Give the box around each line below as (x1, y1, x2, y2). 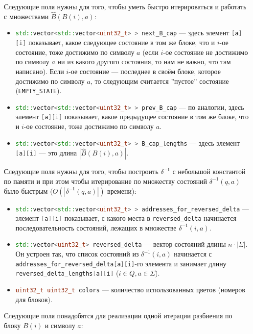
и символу (45, 320, 75, 330)
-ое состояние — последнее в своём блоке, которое (69, 66, 221, 76)
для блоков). (15, 294, 52, 304)
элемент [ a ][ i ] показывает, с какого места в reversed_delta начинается (15, 213, 236, 223)
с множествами (4, 11, 49, 21)
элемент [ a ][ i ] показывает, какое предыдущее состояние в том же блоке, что (15, 111, 249, 122)
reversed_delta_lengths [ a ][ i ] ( (15, 268, 119, 278)
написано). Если (15, 66, 64, 76)
